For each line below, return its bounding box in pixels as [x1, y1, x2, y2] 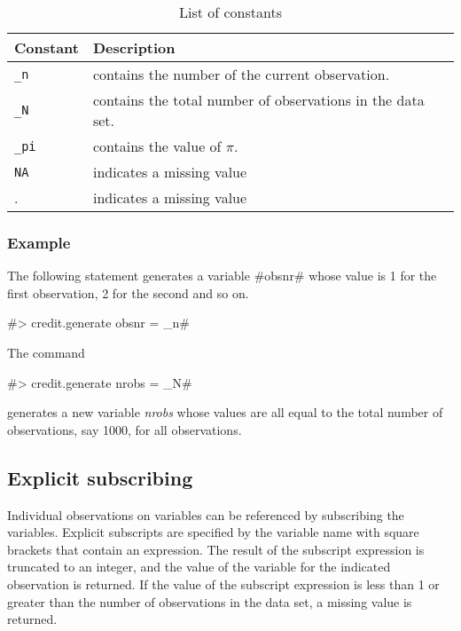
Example [7, 231, 71, 253]
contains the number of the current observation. [92, 64, 390, 84]
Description [92, 37, 176, 58]
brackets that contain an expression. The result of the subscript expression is [7, 540, 425, 558]
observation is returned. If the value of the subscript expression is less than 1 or [7, 574, 440, 593]
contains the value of [92, 136, 222, 156]
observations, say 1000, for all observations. [7, 420, 242, 438]
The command [7, 343, 85, 361]
